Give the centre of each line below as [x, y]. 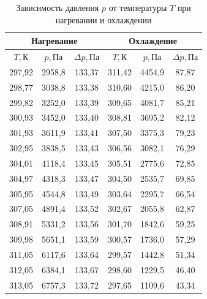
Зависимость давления [58, 7]
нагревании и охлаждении [103, 19]
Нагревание [54, 41]
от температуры [138, 7]
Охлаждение [153, 41]
